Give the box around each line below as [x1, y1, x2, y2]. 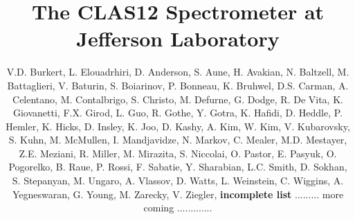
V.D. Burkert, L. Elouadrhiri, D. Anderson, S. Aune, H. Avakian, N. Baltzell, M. [6, 64, 349, 79]
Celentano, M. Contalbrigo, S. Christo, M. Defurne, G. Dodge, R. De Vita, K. [12, 91, 343, 106]
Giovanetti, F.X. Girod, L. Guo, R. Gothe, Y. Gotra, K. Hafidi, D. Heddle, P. [12, 105, 343, 120]
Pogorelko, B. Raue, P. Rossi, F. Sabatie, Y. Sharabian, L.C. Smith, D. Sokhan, [8, 159, 347, 174]
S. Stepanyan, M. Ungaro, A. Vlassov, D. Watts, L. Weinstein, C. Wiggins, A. [12, 173, 344, 188]
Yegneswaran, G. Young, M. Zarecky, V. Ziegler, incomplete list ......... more [12, 186, 344, 201]
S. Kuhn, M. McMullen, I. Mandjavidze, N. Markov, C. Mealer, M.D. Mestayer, [8, 132, 347, 147]
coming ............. [143, 200, 212, 215]
